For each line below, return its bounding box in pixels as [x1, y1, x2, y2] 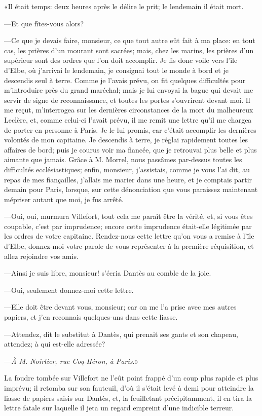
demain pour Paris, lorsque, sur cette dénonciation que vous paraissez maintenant [4, 184, 258, 195]
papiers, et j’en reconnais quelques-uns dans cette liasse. [4, 312, 178, 322]
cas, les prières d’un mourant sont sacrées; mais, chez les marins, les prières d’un [4, 45, 254, 55]
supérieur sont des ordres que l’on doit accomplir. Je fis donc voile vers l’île [4, 55, 238, 65]
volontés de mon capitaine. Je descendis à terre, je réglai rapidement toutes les [4, 134, 248, 145]
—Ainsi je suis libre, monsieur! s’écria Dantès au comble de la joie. [4, 268, 211, 278]
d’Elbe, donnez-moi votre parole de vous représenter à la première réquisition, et [4, 241, 254, 251]
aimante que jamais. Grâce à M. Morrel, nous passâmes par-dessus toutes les [4, 154, 242, 165]
